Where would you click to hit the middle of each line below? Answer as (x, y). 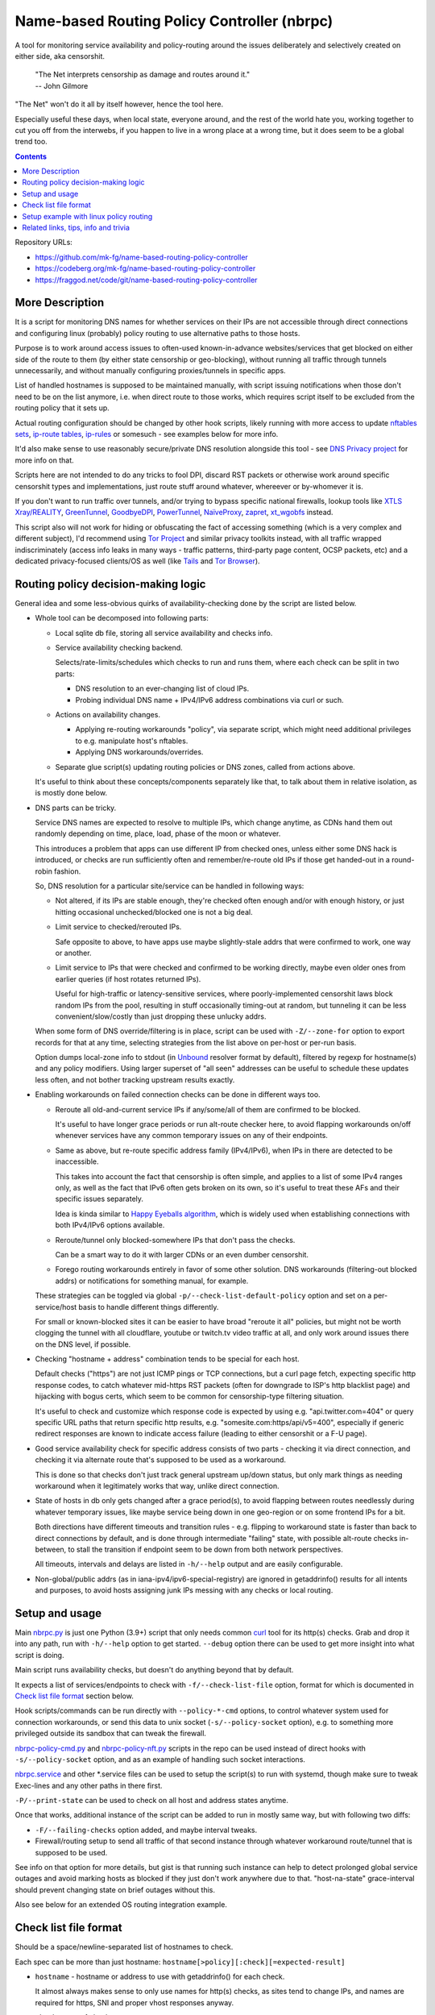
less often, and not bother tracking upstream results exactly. (135, 1079)
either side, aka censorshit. (60, 56)
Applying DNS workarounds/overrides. (139, 752)
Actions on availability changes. (108, 714)
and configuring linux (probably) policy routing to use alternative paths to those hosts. (157, 333)
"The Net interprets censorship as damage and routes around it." (142, 75)
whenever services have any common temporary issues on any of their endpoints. (191, 1136)
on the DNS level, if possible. (83, 1344)
